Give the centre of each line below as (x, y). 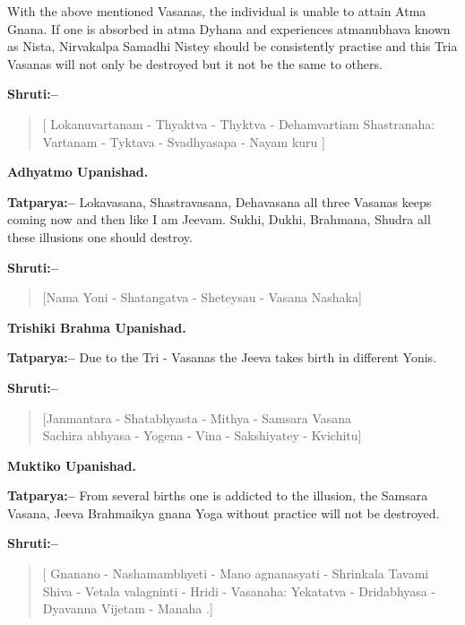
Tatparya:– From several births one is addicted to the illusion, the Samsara (218, 495)
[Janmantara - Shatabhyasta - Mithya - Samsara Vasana (197, 417)
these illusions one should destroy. (100, 236)
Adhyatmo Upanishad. (78, 172)
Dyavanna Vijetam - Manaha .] (128, 608)
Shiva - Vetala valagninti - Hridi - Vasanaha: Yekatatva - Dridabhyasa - (239, 590)
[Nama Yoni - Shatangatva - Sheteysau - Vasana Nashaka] (202, 297)
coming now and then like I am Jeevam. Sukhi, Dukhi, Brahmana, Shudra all (219, 219)
